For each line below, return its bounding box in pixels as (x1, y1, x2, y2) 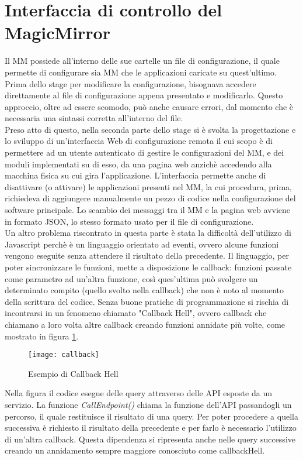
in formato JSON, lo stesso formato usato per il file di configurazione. (5, 215, 254, 227)
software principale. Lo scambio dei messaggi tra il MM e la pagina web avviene (5, 204, 291, 216)
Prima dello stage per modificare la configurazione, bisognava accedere (5, 77, 256, 90)
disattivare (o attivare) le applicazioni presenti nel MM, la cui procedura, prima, (5, 180, 292, 193)
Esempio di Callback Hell (28, 367, 119, 379)
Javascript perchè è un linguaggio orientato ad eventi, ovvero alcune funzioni (5, 238, 279, 250)
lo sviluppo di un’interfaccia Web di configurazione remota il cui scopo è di (5, 135, 273, 147)
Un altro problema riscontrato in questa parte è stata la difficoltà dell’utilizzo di (5, 226, 291, 239)
